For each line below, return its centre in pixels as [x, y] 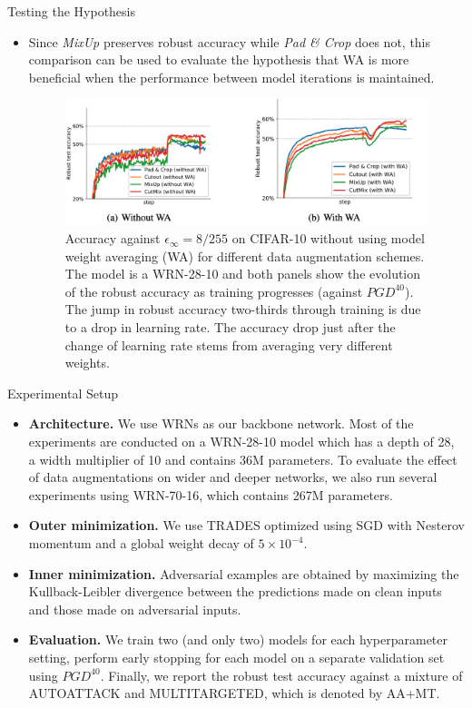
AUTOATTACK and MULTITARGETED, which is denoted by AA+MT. [234, 693]
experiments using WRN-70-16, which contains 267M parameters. [211, 494]
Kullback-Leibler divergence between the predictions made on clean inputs [235, 591]
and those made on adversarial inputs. [135, 609]
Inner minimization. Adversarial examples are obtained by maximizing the [244, 573]
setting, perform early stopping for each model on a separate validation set [236, 657]
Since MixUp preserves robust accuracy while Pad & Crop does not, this [230, 41]
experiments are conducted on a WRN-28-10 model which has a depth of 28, [241, 442]
